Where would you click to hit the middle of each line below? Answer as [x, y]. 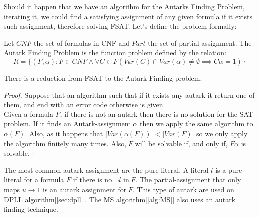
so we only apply [222, 133]
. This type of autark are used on [183, 189]
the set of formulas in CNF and [82, 43]
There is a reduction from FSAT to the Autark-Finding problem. [103, 77]
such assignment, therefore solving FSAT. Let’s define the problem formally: [120, 26]
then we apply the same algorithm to [196, 124]
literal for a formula [34, 179]
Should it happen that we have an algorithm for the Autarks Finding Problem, [124, 6]
